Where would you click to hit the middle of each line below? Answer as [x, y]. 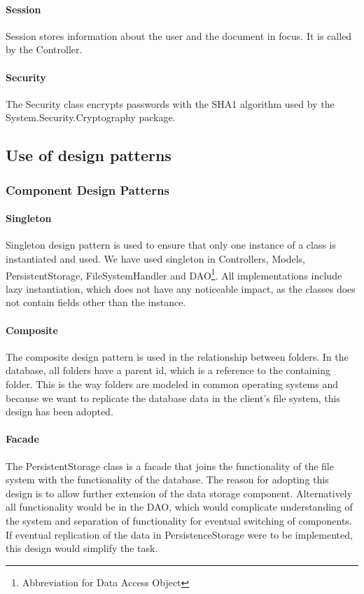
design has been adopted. [59, 412]
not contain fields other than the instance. [96, 302]
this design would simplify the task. [82, 548]
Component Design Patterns [87, 189]
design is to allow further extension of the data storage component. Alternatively [179, 493]
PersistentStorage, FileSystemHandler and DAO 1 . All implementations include [174, 274]
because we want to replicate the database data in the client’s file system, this [173, 398]
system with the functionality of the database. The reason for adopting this [167, 479]
